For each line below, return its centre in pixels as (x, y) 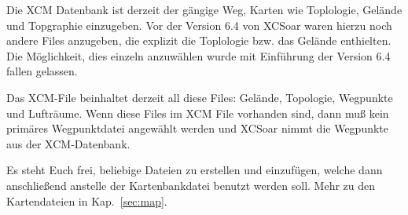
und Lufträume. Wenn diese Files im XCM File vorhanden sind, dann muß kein (198, 113)
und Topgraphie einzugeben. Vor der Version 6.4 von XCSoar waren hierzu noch (199, 25)
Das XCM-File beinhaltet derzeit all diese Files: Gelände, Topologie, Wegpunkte (200, 97)
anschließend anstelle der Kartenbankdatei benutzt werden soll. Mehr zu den (191, 185)
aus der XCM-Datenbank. (68, 143)
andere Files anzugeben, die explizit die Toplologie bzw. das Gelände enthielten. (199, 40)
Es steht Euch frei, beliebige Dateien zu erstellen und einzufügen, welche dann (195, 170)
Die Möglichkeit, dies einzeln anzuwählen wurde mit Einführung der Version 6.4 (198, 55)
